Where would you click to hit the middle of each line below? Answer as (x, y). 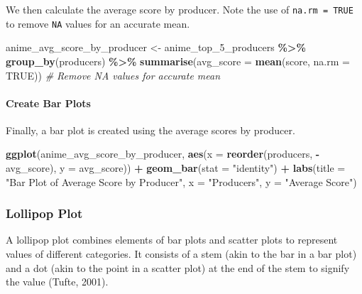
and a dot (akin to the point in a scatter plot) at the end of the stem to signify (178, 267)
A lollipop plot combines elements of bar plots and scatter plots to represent (172, 240)
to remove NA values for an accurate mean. (98, 23)
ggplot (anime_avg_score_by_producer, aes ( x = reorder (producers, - (163, 154)
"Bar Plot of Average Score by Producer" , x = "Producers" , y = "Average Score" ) (181, 181)
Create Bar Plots (48, 103)
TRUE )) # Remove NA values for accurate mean (113, 75)
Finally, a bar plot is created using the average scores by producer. (150, 130)
